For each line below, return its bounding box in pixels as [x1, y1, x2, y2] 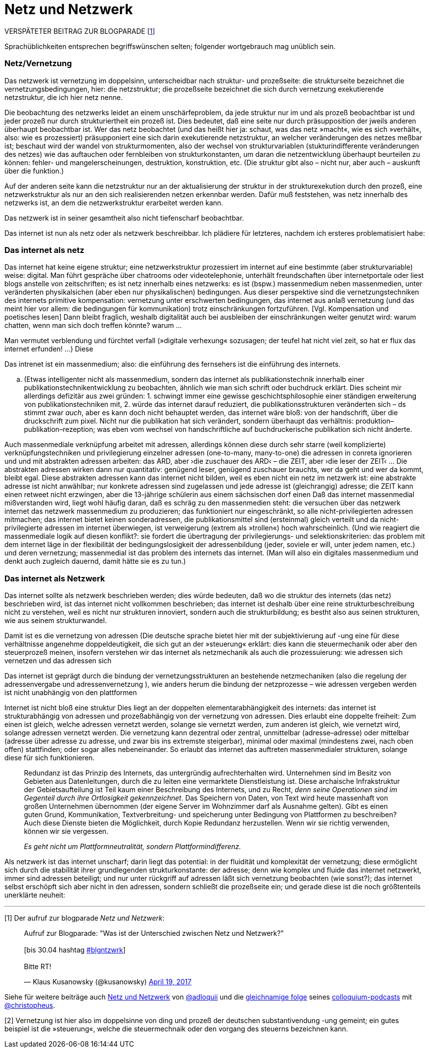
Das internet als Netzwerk [4, 573, 105, 583]
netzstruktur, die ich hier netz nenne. [4, 93, 123, 101]
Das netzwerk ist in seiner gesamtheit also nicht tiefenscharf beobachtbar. [4, 213, 244, 222]
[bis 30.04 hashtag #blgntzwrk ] [24, 946, 126, 954]
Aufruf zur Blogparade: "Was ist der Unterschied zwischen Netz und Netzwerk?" [24, 929, 284, 937]
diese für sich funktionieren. [4, 753, 95, 762]
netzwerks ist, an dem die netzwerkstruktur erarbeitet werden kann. [4, 198, 224, 207]
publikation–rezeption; [24, 425, 95, 434]
